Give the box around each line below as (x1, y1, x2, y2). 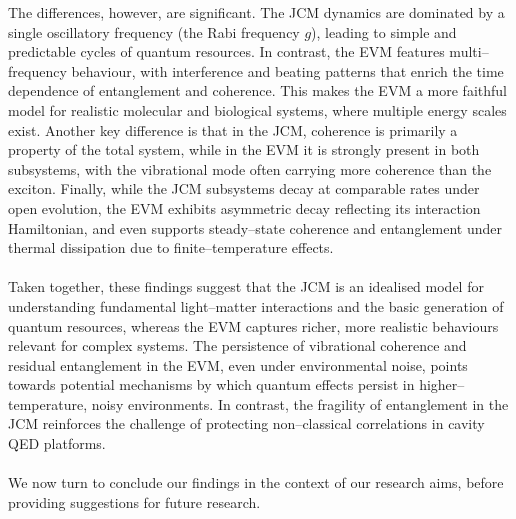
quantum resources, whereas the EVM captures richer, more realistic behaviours (8, 315, 499, 336)
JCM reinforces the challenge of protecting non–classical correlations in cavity (8, 413, 485, 434)
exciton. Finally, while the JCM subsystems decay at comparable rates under (8, 178, 480, 199)
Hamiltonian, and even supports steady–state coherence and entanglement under (8, 217, 502, 238)
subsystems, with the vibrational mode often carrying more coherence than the (8, 158, 492, 179)
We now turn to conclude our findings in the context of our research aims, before (8, 472, 504, 493)
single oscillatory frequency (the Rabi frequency (8, 21, 300, 42)
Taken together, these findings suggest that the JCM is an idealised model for (8, 276, 484, 297)
